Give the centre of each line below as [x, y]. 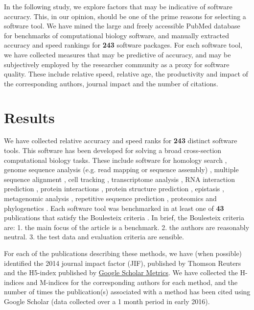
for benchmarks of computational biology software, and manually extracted [117, 35]
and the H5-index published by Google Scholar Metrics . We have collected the [121, 272]
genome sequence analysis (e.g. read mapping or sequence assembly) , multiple [121, 169]
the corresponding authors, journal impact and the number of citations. [111, 83]
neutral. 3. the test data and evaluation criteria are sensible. [94, 237]
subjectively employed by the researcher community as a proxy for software [117, 64]
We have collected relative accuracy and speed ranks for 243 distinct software [121, 141]
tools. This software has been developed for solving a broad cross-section [113, 150]
